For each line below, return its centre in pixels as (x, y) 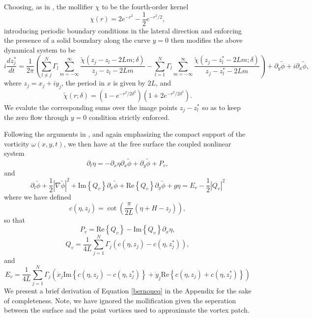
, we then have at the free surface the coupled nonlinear (147, 143)
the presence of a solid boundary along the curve (77, 40)
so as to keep (221, 107)
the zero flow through (36, 117)
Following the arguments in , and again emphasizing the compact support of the (125, 134)
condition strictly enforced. (129, 117)
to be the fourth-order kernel (145, 6)
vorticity (17, 143)
